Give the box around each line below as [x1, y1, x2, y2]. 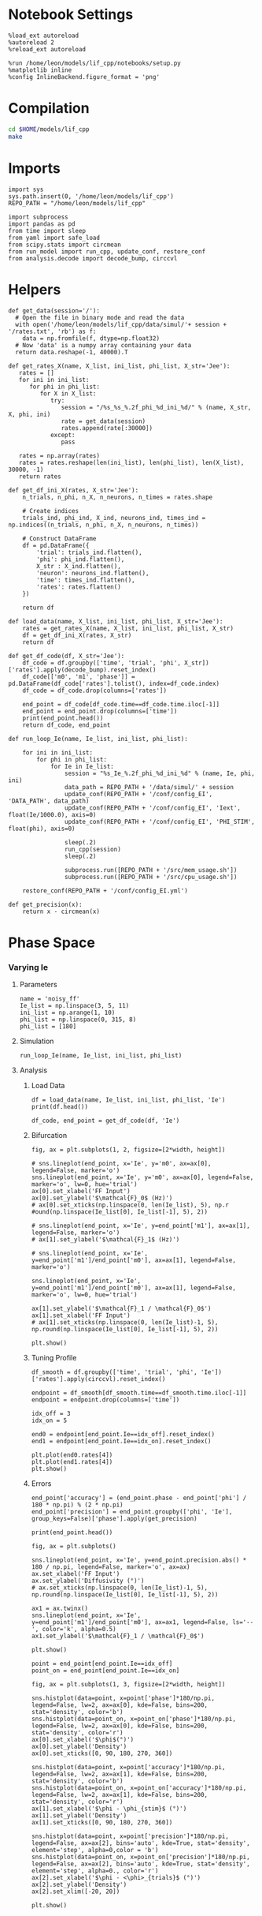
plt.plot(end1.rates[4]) [31, 1458, 113, 1465]
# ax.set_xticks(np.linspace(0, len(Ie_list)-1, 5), [31, 1584, 208, 1592]
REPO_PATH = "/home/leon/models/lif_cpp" [8, 199, 146, 207]
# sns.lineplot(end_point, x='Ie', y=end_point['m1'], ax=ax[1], [31, 1222, 250, 1229]
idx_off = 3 [31, 1409, 71, 1417]
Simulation [19, 1036, 54, 1046]
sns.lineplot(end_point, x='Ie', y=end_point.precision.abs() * [31, 1556, 247, 1564]
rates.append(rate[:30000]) [61, 424, 153, 432]
